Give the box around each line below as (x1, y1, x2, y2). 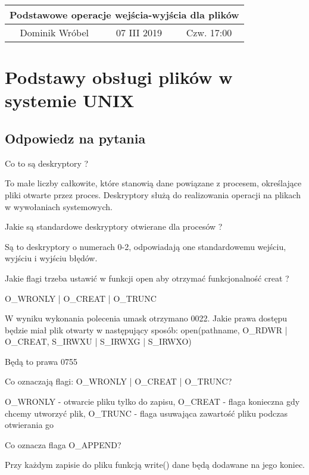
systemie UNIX (5, 88, 135, 112)
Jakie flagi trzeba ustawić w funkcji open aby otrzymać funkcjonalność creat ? (5, 271, 289, 284)
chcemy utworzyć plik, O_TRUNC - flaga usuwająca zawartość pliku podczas (5, 407, 288, 419)
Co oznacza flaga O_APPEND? (5, 438, 121, 451)
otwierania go (5, 418, 54, 431)
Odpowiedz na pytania (5, 129, 146, 147)
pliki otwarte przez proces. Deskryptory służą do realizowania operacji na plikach (5, 188, 301, 201)
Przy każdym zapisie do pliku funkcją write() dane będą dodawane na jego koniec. (5, 458, 305, 471)
